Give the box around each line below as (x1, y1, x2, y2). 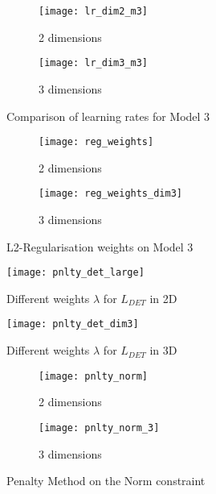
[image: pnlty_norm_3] (39, 421, 160, 434)
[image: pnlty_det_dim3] (6, 318, 139, 330)
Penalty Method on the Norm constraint (6, 472, 206, 489)
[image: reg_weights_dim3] (39, 188, 182, 200)
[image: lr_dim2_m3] (39, 6, 149, 17)
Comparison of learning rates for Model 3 (6, 107, 210, 124)
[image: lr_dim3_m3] (39, 57, 149, 69)
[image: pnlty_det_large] (6, 267, 145, 279)
